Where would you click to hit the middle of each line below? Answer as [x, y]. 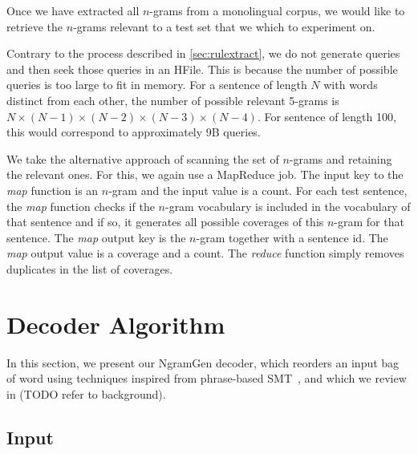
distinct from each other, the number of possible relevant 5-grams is [173, 100]
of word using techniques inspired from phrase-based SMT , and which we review [207, 378]
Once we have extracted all [73, 10]
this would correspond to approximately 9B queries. [134, 132]
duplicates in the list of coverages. [90, 268]
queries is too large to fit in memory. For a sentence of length [157, 85]
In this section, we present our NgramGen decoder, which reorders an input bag [203, 362]
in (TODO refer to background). [86, 393]
